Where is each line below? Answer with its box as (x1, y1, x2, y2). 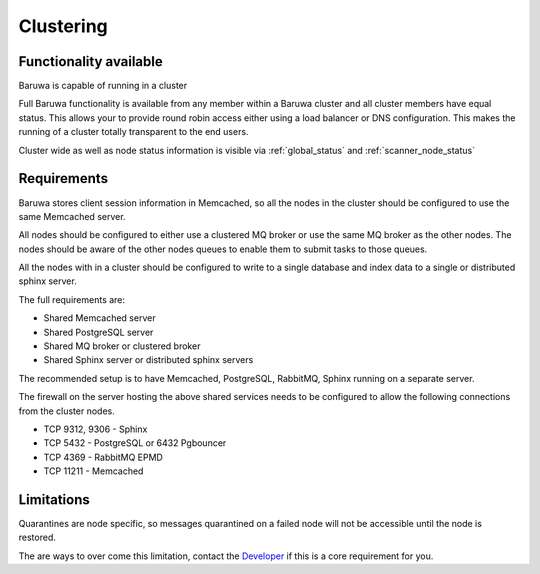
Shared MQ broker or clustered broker (43, 340, 201, 352)
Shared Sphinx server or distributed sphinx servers (43, 354, 254, 366)
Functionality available (18, 53, 164, 70)
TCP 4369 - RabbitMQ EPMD (43, 451, 164, 463)
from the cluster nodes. (18, 405, 115, 417)
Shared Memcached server (43, 312, 156, 324)
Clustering (18, 15, 109, 37)
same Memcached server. (18, 210, 126, 222)
